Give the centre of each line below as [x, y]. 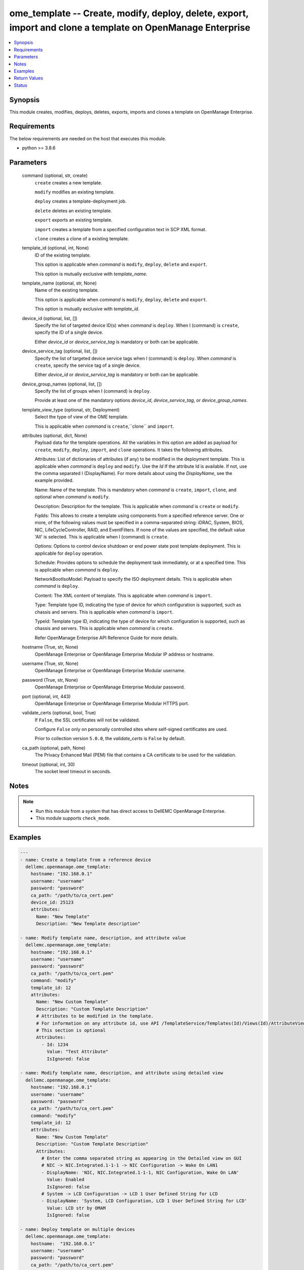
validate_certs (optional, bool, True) [59, 713]
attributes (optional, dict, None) [55, 436]
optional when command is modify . [72, 497]
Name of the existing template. [67, 290]
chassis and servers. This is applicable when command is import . [104, 612]
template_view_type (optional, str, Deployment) [71, 409]
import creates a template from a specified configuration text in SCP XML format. [121, 229]
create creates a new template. [68, 182]
